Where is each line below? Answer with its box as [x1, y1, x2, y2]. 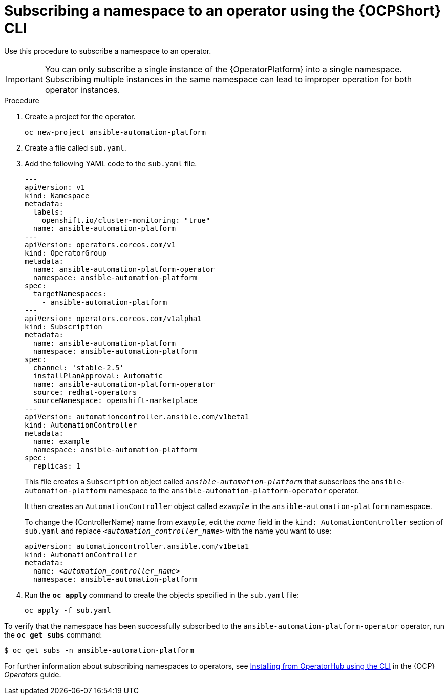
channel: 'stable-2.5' [33, 363, 124, 372]
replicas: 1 [33, 461, 81, 470]
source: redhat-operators [33, 388, 137, 396]
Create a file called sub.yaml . [25, 143, 126, 152]
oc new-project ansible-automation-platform [25, 128, 206, 136]
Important [6, 74, 43, 84]
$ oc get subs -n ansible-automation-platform [4, 646, 194, 654]
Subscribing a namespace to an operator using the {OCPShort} [4, 2, 441, 19]
